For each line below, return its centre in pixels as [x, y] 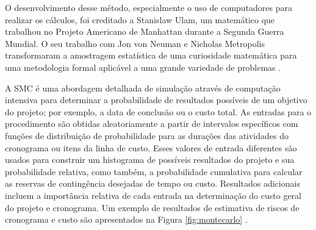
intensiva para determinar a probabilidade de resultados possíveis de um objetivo [156, 100]
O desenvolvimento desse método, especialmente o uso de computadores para [149, 7]
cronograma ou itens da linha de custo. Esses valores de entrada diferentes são [151, 147]
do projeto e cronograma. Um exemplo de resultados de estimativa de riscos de [152, 207]
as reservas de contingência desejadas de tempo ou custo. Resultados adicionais [153, 183]
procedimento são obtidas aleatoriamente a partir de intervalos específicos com [152, 124]
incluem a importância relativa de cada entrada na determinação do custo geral [153, 195]
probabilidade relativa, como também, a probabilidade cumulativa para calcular [154, 171]
